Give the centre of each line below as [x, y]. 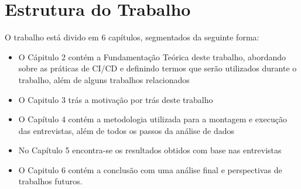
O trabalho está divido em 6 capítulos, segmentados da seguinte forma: [132, 37]
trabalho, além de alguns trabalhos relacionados [104, 79]
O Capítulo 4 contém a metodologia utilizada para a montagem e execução [153, 119]
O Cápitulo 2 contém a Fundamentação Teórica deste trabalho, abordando [152, 56]
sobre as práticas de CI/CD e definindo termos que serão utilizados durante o [158, 68]
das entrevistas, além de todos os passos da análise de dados [126, 130]
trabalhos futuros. [50, 181]
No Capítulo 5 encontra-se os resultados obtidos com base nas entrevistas [150, 150]
